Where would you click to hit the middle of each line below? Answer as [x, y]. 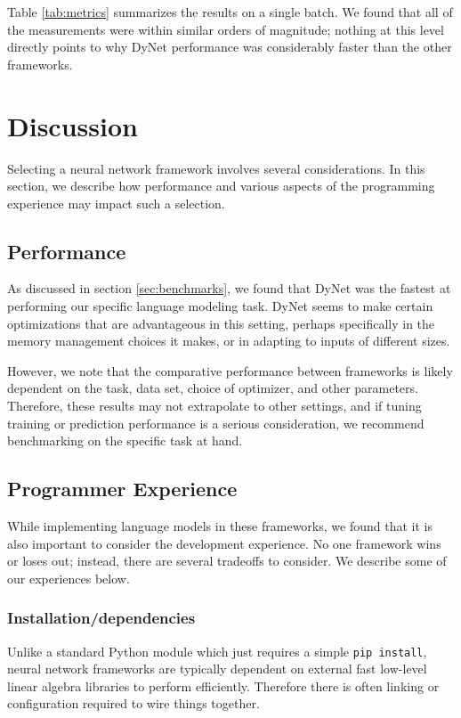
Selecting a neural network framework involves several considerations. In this [216, 168]
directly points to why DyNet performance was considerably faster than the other [230, 47]
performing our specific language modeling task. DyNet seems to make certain [220, 306]
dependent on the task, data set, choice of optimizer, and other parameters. [213, 388]
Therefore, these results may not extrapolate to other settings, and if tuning [214, 406]
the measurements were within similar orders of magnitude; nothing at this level [226, 29]
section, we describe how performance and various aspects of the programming [221, 186]
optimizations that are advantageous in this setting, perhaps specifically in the [221, 323]
